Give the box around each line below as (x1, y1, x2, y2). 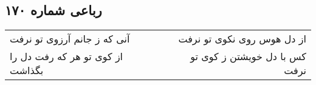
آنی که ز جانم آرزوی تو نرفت (10, 32, 130, 46)
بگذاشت (10, 63, 44, 78)
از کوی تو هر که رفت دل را (10, 49, 123, 64)
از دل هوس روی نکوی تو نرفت (178, 32, 306, 46)
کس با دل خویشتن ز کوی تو (190, 49, 306, 64)
